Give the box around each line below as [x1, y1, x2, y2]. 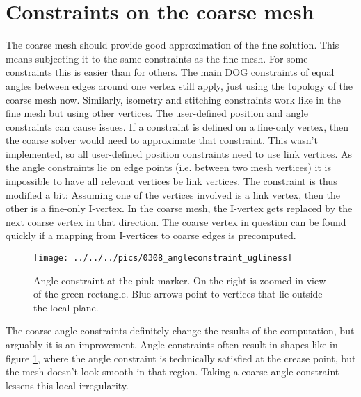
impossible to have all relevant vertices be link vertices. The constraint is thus [6, 174, 337, 188]
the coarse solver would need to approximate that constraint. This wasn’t [6, 133, 318, 147]
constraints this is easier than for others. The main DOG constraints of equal [6, 65, 335, 79]
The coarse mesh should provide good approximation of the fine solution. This [6, 38, 339, 52]
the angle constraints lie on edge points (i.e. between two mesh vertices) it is [6, 160, 331, 175]
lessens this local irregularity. [6, 378, 129, 392]
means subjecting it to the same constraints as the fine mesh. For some [6, 51, 308, 65]
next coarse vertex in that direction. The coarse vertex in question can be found [6, 214, 346, 229]
